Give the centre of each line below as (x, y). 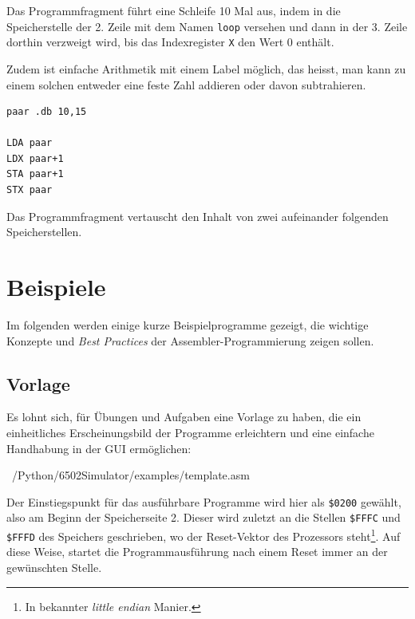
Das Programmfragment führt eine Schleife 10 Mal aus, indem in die (174, 10)
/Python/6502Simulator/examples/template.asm (130, 475)
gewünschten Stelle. (54, 567)
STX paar (30, 190)
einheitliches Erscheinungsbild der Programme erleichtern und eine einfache (190, 432)
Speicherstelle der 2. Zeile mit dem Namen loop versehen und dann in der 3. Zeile (207, 26)
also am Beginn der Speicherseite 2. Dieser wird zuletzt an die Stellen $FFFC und (204, 517)
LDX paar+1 (35, 158)
